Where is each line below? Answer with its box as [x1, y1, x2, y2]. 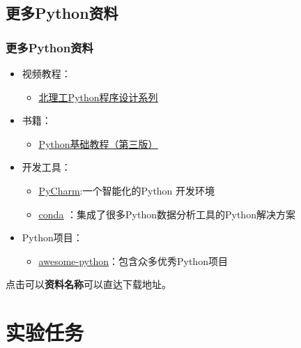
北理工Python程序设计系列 [38, 89, 158, 104]
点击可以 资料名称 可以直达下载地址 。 [6, 277, 171, 292]
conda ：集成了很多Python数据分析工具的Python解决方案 [38, 206, 295, 221]
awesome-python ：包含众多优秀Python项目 [38, 253, 228, 268]
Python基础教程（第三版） [38, 136, 158, 151]
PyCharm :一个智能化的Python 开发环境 [38, 183, 215, 197]
